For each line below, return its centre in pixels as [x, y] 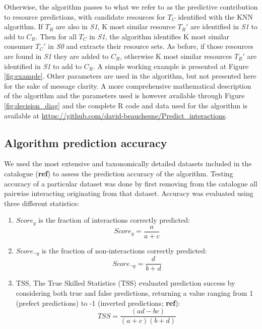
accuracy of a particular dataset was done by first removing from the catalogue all [131, 183]
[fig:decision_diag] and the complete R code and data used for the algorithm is [126, 105]
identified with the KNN [216, 16]
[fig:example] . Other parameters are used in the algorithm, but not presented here [130, 76]
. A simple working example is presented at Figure [171, 66]
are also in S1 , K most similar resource [115, 26]
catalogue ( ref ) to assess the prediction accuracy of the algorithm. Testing [119, 173]
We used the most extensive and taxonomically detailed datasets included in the [128, 163]
